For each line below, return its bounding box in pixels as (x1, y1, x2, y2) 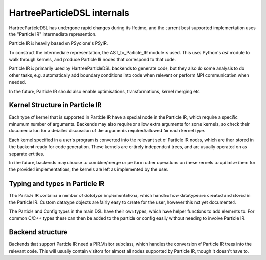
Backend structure (9, 228, 67, 236)
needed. (9, 79, 26, 85)
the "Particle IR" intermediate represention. (9, 31, 97, 37)
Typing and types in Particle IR (9, 180, 105, 188)
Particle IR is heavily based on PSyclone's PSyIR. (9, 40, 108, 46)
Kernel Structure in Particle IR (9, 101, 102, 109)
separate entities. (9, 151, 44, 157)
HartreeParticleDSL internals (9, 7, 130, 18)
